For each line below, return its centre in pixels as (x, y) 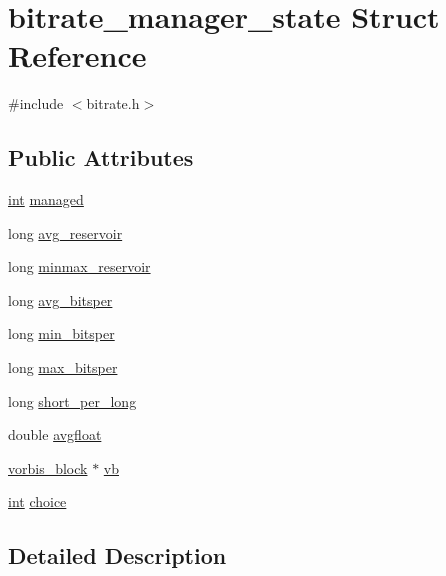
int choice (37, 501)
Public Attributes (101, 157)
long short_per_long (72, 400)
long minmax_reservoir (79, 266)
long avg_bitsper (60, 299)
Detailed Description (117, 555)
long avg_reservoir (65, 232)
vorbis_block (48, 467)
